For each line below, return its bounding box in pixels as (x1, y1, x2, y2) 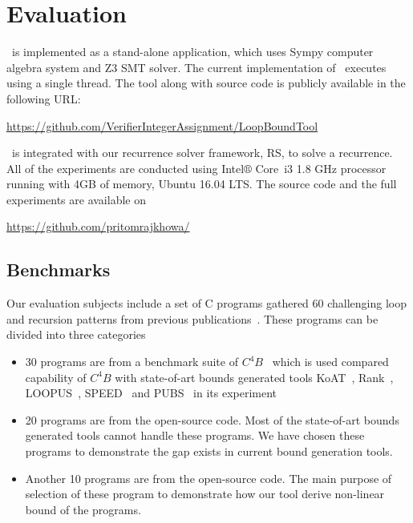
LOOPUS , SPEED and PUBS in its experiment (25, 384, 277, 401)
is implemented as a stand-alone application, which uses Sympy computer (11, 43, 374, 60)
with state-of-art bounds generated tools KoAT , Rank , (115, 368, 394, 385)
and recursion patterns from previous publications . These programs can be (6, 310, 379, 327)
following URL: (6, 90, 81, 107)
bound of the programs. (25, 501, 141, 517)
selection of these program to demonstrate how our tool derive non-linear (25, 485, 385, 502)
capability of (25, 368, 87, 385)
